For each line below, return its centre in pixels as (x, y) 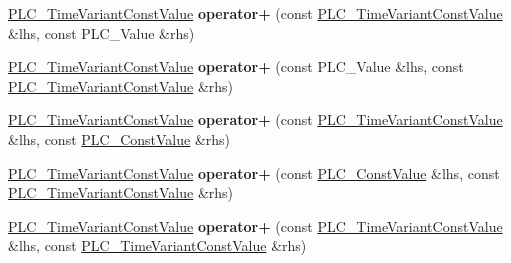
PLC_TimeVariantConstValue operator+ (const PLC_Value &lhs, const (236, 66)
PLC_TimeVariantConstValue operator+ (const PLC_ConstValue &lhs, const (254, 172)
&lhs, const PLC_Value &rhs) (101, 32)
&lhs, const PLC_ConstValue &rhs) (119, 138)
